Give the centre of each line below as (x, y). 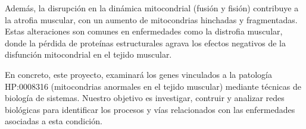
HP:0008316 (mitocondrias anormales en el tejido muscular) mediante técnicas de (153, 86)
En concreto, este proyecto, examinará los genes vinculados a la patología (138, 74)
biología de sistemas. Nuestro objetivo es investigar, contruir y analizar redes (145, 98)
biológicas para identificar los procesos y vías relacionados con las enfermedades (150, 109)
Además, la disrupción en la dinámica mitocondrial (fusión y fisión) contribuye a (152, 8)
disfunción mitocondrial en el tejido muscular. (88, 54)
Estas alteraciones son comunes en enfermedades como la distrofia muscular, (144, 31)
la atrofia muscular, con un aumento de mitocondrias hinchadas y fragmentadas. (151, 19)
